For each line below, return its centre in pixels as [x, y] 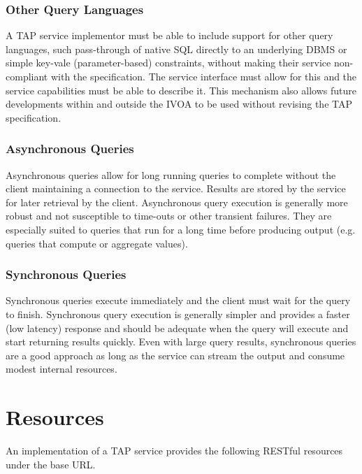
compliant [27, 76]
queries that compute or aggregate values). [97, 243]
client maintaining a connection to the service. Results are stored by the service [176, 188]
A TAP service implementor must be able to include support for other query [169, 35]
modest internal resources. [61, 369]
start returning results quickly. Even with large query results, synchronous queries [181, 342]
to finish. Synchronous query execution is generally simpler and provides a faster [178, 314]
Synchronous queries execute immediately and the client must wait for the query [178, 300]
